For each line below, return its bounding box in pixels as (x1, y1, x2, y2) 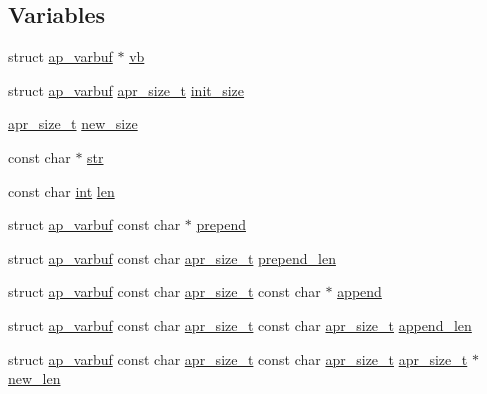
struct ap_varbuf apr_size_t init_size (8, 79, 245, 100)
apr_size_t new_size (8, 113, 138, 134)
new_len (8, 368, 61, 389)
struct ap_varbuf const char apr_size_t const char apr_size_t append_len (8, 314, 472, 335)
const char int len (8, 180, 115, 201)
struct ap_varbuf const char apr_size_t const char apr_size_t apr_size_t (8, 348, 468, 369)
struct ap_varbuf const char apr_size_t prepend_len (8, 247, 336, 268)
